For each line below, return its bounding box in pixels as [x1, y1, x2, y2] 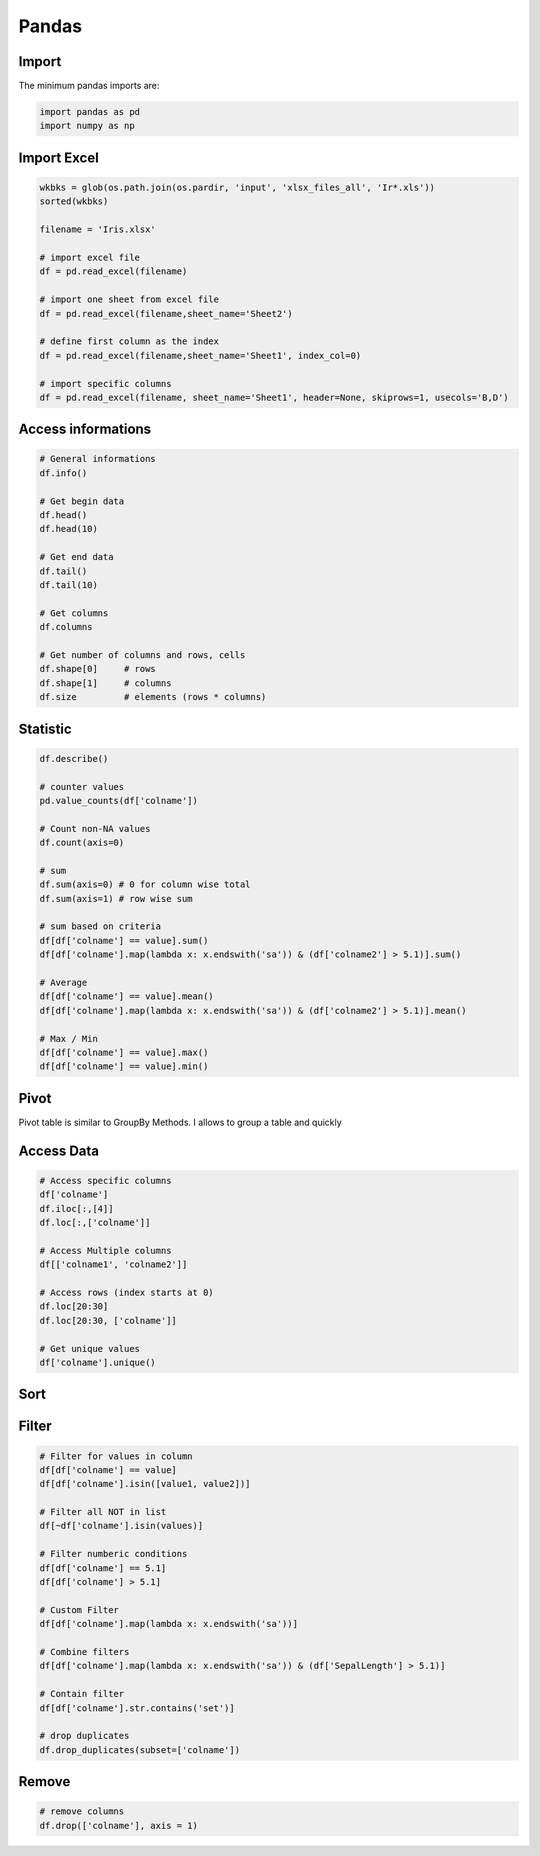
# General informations [39, 453, 157, 465]
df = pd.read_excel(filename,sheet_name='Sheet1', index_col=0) [39, 350, 362, 361]
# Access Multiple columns [39, 1245, 172, 1256]
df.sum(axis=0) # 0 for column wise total [39, 879, 251, 890]
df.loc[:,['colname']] [39, 1216, 151, 1228]
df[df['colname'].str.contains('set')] [39, 1702, 235, 1714]
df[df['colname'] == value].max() [39, 1046, 209, 1058]
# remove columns [39, 1806, 125, 1817]
